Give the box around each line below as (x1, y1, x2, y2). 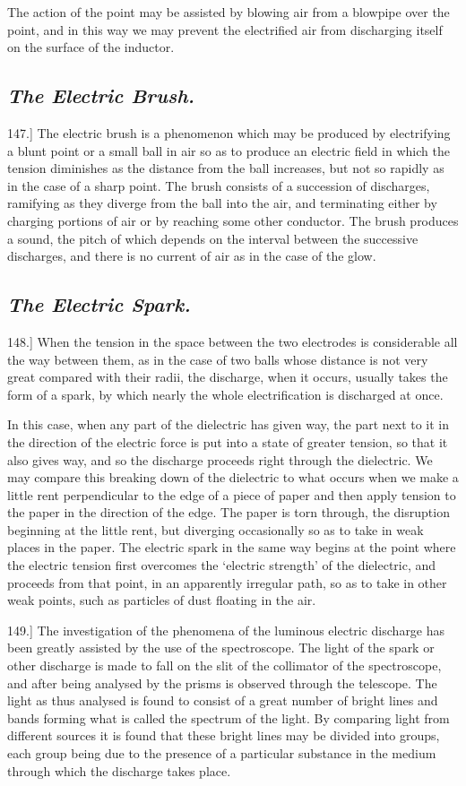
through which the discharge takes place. (7, 761, 231, 780)
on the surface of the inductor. (7, 38, 175, 56)
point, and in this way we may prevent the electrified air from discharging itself (7, 20, 443, 39)
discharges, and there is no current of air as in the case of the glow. (7, 246, 376, 265)
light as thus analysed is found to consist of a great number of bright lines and (7, 691, 438, 710)
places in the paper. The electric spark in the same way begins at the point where (7, 538, 456, 557)
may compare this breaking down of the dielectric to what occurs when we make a (7, 468, 459, 487)
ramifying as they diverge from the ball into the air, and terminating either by (7, 194, 437, 212)
